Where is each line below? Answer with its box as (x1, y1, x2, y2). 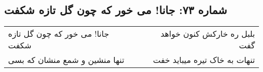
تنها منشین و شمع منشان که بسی (8, 54, 124, 66)
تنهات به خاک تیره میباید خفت (153, 54, 255, 66)
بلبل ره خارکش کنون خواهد (160, 28, 255, 40)
